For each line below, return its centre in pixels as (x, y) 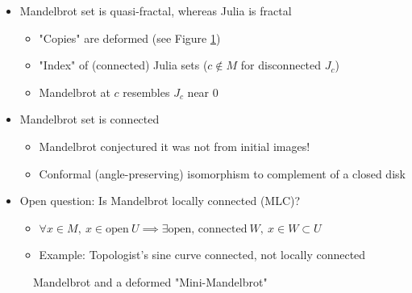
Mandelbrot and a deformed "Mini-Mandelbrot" (150, 281)
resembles (146, 92)
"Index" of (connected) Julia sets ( (123, 65)
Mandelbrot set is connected (89, 119)
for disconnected (281, 65)
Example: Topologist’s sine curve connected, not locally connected (202, 255)
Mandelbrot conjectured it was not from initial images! (175, 146)
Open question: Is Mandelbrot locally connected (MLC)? (160, 201)
